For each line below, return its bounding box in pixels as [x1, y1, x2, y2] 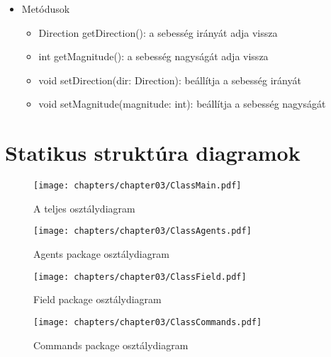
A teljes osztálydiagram [33, 200, 135, 215]
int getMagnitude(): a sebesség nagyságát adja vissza [38, 49, 269, 64]
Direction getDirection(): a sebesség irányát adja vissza [38, 25, 278, 40]
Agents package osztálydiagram [33, 246, 169, 261]
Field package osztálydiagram [33, 292, 162, 307]
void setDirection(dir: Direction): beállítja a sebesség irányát [38, 72, 301, 87]
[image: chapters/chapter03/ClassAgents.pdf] [33, 226, 252, 237]
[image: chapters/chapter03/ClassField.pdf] [33, 271, 247, 282]
